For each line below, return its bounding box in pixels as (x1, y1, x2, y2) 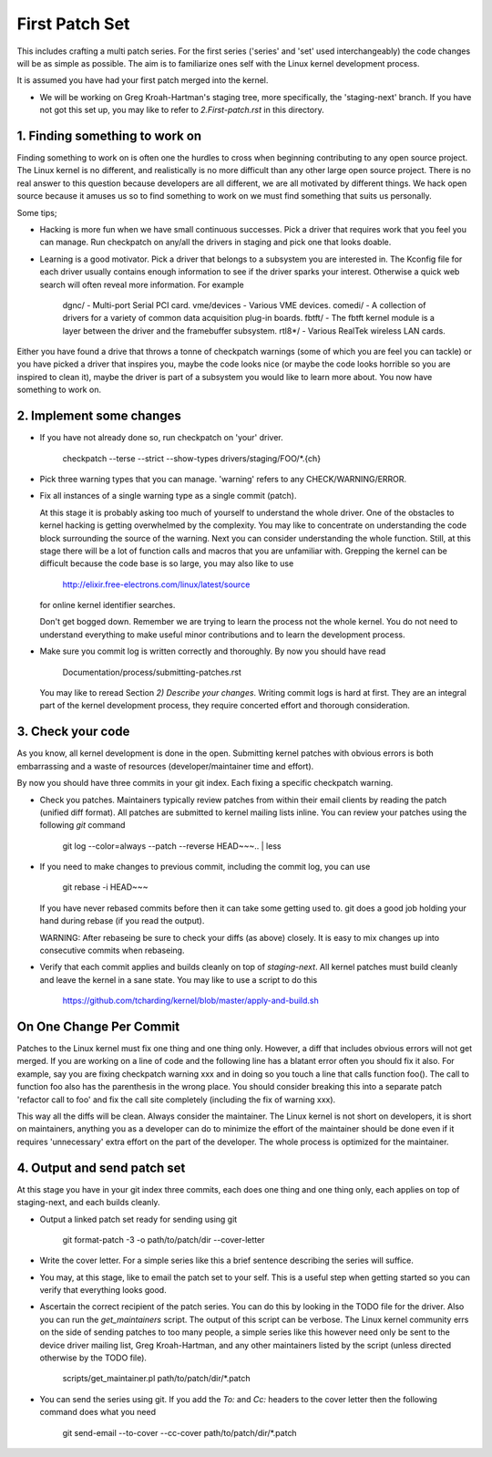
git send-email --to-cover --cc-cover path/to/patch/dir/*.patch (62, 1427, 297, 1438)
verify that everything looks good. (39, 1285, 168, 1296)
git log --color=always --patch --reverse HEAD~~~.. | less (62, 840, 282, 852)
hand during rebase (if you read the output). (39, 915, 205, 926)
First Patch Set (16, 14, 130, 34)
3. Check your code (16, 724, 130, 739)
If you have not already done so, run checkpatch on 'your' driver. (39, 432, 284, 443)
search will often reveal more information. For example (39, 279, 245, 290)
